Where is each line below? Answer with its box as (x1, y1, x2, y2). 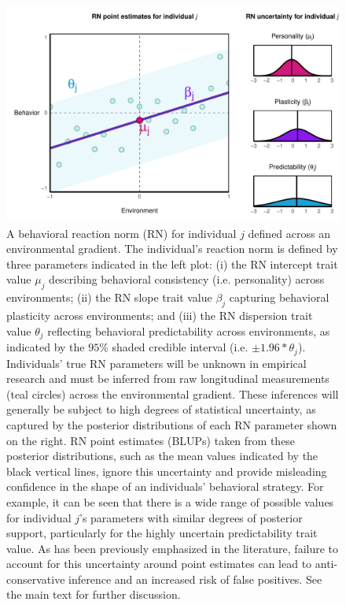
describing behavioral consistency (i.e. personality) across (49, 271, 325, 288)
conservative (6, 570, 65, 587)
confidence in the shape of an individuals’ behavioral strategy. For (6, 478, 324, 495)
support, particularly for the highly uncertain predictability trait (6, 525, 318, 541)
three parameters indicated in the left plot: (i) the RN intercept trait (6, 255, 338, 272)
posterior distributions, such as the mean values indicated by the (6, 447, 318, 464)
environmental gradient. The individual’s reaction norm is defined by (6, 240, 338, 257)
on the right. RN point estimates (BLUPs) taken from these (6, 432, 296, 448)
